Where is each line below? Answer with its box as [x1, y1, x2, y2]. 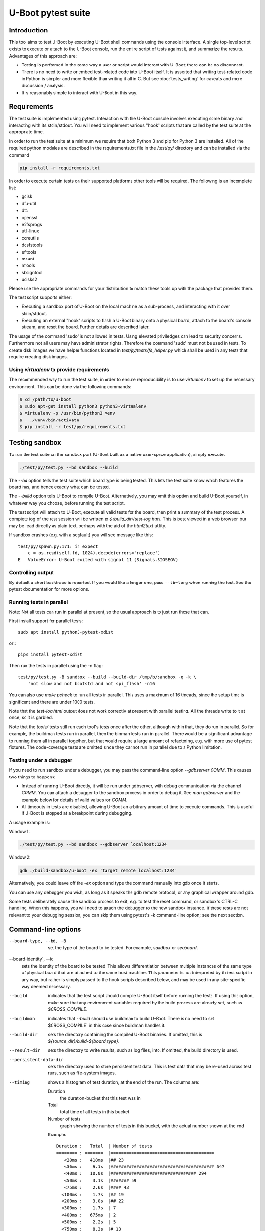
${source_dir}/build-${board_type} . [48, 1038, 120, 1044]
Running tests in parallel [9, 598, 68, 605]
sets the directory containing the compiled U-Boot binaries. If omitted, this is [48, 1032, 202, 1037]
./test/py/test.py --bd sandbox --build [19, 464, 118, 470]
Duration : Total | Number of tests [56, 1143, 152, 1149]
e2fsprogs [21, 221, 42, 227]
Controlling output [9, 569, 54, 576]
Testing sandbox [9, 438, 61, 447]
